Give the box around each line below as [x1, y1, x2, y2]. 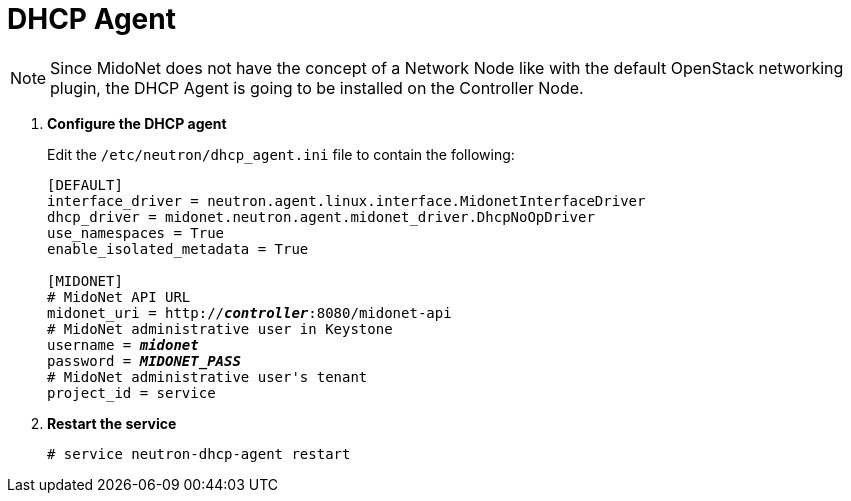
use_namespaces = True [47, 224, 225, 241]
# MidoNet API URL [47, 288, 191, 305]
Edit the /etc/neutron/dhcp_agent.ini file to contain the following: [47, 145, 515, 163]
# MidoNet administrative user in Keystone [47, 320, 393, 337]
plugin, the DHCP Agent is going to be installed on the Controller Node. [50, 77, 584, 98]
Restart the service [47, 414, 177, 432]
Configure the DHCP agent [47, 114, 227, 132]
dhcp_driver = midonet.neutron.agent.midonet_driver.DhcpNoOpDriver [47, 208, 595, 225]
